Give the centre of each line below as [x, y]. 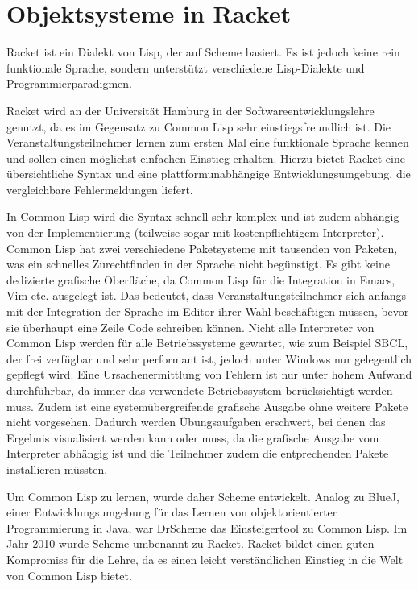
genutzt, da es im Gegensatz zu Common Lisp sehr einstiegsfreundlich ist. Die [199, 126]
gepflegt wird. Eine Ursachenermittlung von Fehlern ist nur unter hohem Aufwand [209, 374]
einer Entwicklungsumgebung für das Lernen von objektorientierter [172, 512]
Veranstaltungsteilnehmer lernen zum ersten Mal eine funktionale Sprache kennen [208, 142]
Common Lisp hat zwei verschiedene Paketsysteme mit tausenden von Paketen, [202, 248]
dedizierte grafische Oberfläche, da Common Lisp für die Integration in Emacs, [201, 279]
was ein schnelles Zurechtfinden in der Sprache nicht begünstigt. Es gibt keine [198, 264]
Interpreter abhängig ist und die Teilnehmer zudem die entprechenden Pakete [198, 453]
